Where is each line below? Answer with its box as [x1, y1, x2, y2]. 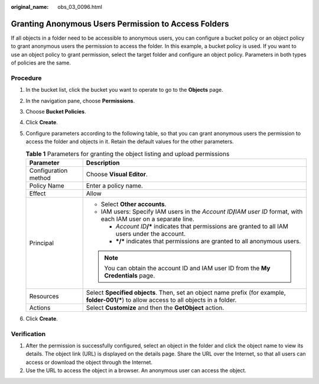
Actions [29, 304, 51, 312]
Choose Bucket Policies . [25, 108, 86, 115]
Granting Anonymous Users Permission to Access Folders [11, 18, 229, 29]
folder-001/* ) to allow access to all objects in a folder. [86, 296, 237, 304]
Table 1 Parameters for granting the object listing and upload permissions [25, 150, 230, 158]
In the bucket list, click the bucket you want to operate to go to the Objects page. [25, 86, 224, 93]
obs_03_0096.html [57, 4, 103, 10]
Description [86, 159, 120, 167]
